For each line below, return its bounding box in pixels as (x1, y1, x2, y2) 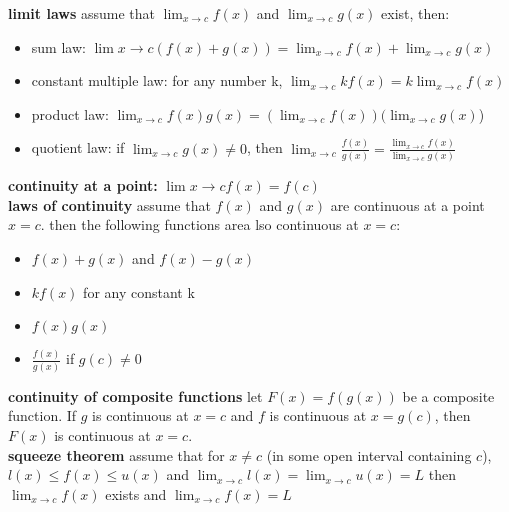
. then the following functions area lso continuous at (40, 214, 359, 235)
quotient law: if (31, 137, 125, 158)
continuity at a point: (8, 175, 158, 196)
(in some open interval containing (266, 444, 472, 465)
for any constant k (83, 281, 195, 302)
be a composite (402, 385, 495, 406)
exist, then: (381, 3, 450, 23)
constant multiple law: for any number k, (31, 70, 283, 91)
